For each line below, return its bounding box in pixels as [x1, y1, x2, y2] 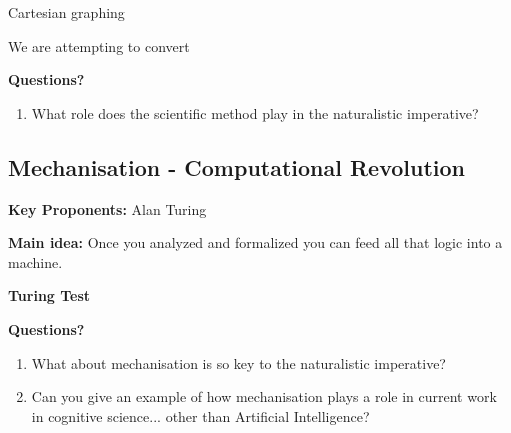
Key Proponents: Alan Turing [8, 198, 207, 219]
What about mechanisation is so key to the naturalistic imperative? [31, 352, 446, 373]
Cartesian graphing [8, 2, 125, 22]
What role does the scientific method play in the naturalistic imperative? [31, 102, 479, 123]
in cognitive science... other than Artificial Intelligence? [31, 405, 370, 426]
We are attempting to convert [8, 35, 190, 56]
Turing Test [8, 285, 91, 306]
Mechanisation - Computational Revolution [8, 151, 466, 182]
